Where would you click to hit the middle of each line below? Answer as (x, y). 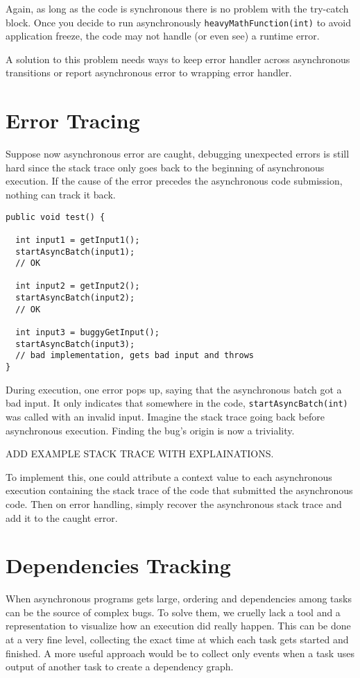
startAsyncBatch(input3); (75, 344)
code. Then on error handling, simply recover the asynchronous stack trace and (174, 503)
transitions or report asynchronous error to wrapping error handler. (149, 73)
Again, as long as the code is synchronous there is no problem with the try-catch (177, 8)
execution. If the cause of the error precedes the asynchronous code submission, (174, 181)
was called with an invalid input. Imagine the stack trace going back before (165, 416)
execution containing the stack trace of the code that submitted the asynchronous (179, 490)
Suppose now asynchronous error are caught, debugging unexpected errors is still (178, 154)
